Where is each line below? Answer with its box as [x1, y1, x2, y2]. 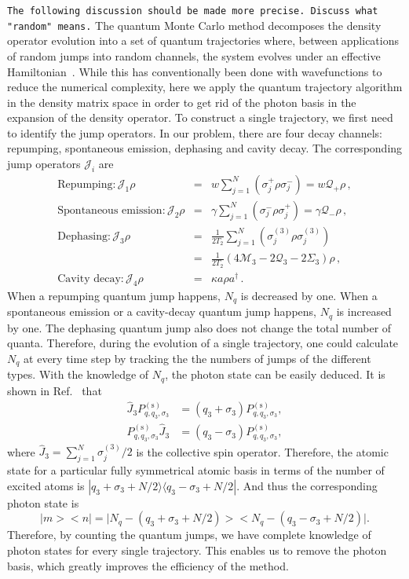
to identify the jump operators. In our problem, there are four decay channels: [7, 124, 383, 141]
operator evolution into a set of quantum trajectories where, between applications [7, 32, 399, 49]
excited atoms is [7, 477, 85, 493]
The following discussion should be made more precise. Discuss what [7, 5, 378, 16]
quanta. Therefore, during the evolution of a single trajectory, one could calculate [7, 335, 399, 351]
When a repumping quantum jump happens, [7, 287, 221, 303]
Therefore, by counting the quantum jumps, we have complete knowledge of [7, 526, 371, 543]
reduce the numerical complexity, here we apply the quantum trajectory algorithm [7, 79, 403, 95]
